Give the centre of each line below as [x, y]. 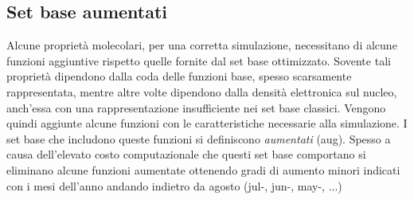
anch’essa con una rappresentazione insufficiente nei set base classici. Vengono [196, 107]
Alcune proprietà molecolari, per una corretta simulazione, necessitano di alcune [202, 45]
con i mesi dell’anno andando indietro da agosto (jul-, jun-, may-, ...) [174, 185]
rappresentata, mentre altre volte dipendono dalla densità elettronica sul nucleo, [202, 91]
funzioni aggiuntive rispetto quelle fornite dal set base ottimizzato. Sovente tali [199, 60]
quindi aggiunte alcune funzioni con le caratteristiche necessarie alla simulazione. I [207, 123]
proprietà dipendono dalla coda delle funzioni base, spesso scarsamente [179, 76]
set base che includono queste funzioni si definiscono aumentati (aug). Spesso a [199, 138]
